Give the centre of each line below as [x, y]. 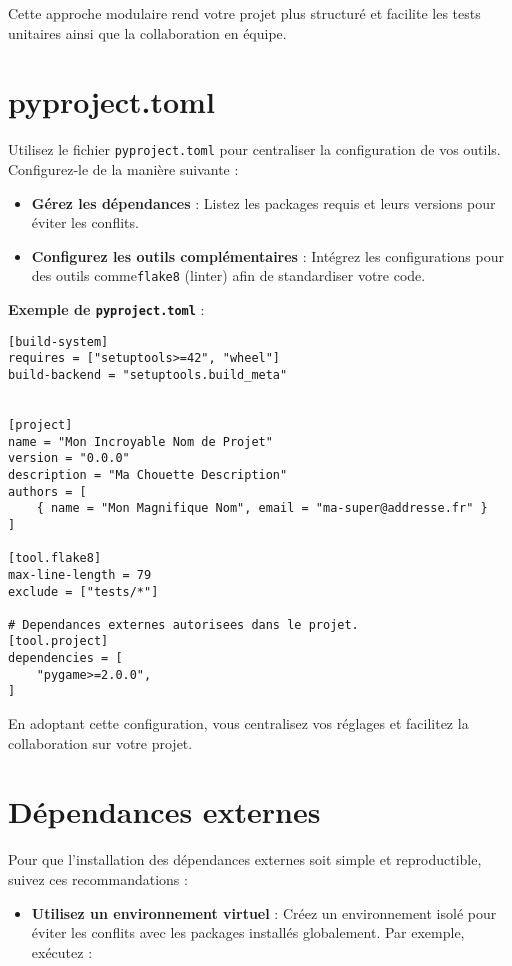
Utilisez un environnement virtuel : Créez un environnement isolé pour [264, 912]
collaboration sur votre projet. [100, 742]
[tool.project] [58, 641]
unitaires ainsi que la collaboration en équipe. [147, 32]
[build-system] [58, 341]
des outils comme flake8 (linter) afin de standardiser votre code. [228, 275]
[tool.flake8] [55, 558]
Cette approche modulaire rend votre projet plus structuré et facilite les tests [244, 13]
